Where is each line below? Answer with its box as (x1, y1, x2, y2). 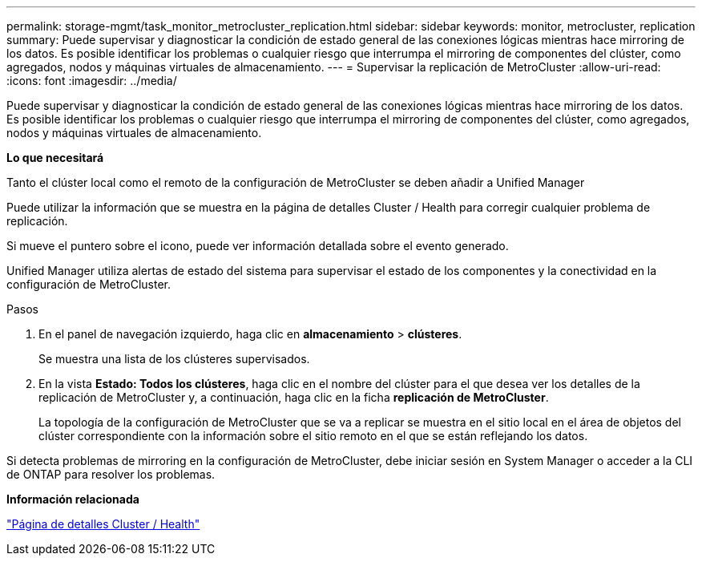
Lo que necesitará (6, 151, 104, 164)
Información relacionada (6, 492, 139, 506)
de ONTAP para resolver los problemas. (6, 467, 216, 481)
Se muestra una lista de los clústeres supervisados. (38, 352, 310, 366)
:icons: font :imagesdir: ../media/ (6, 74, 177, 87)
